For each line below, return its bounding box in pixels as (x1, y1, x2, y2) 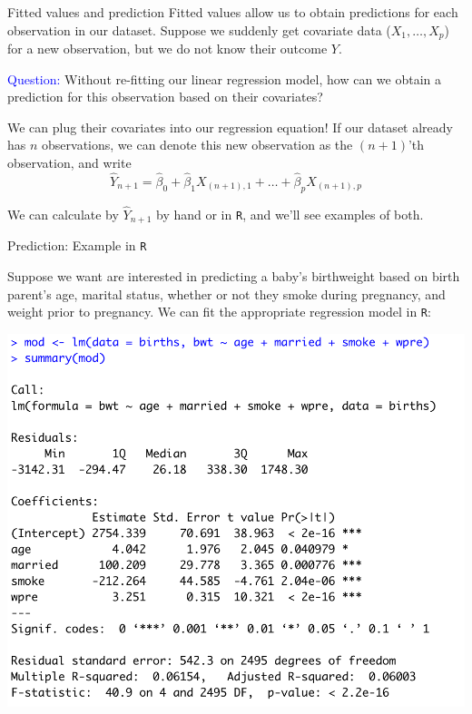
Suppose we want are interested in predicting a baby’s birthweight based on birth (7, 266, 460, 285)
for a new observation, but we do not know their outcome (7, 39, 328, 58)
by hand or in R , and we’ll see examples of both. (155, 204, 424, 223)
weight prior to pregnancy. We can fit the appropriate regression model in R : (7, 302, 431, 321)
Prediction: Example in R (7, 236, 147, 255)
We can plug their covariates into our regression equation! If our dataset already (7, 117, 453, 136)
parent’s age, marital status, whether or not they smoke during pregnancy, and (7, 284, 446, 303)
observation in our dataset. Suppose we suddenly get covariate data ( (7, 20, 391, 39)
